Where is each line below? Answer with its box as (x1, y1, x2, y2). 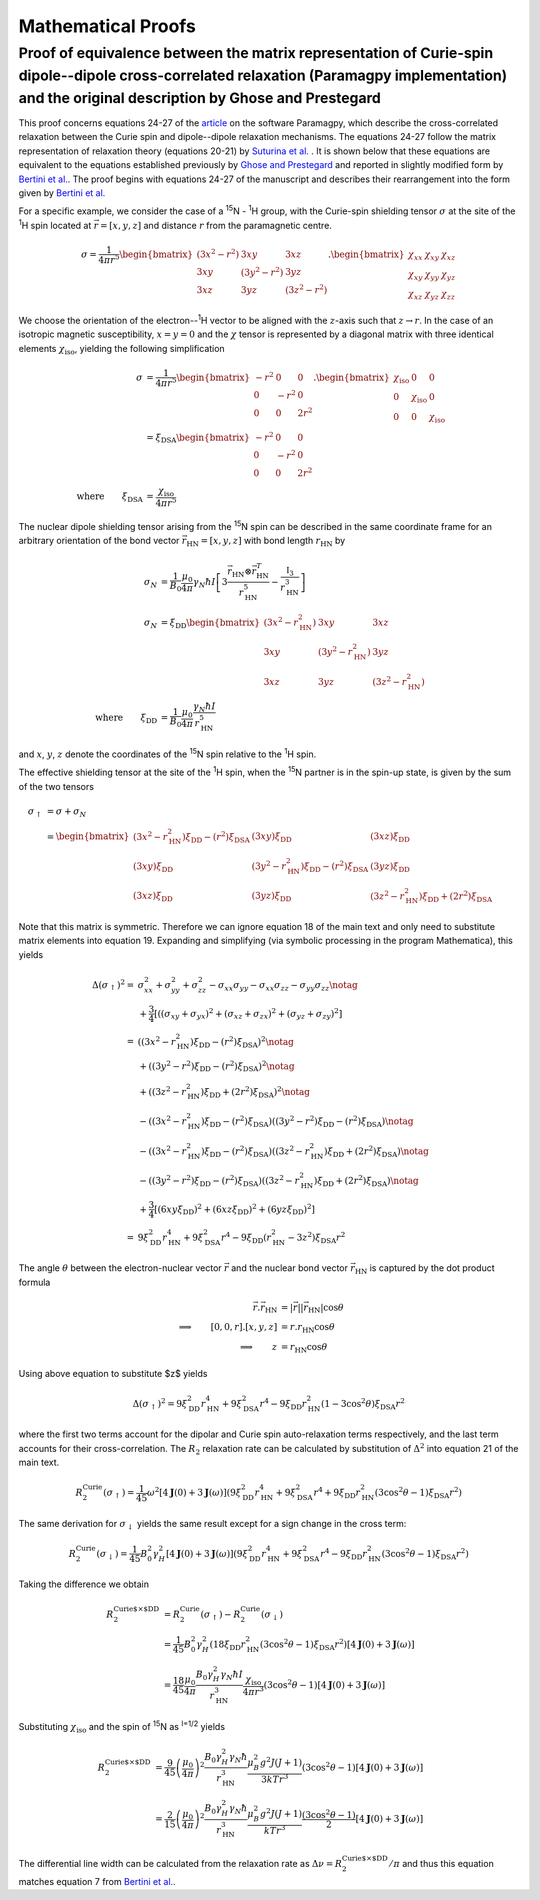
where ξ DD (95, 711, 158, 725)
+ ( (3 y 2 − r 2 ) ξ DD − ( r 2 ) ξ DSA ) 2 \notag (139, 1059, 295, 1074)
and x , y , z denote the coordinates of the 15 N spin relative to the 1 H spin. (18, 746, 317, 760)
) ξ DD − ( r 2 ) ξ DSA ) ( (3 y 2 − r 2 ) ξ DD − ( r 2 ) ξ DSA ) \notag (200, 1114, 414, 1129)
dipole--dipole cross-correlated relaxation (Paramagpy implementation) (18, 66, 508, 85)
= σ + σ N (46, 805, 87, 819)
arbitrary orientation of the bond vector (18, 535, 180, 547)
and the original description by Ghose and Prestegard (18, 89, 382, 107)
